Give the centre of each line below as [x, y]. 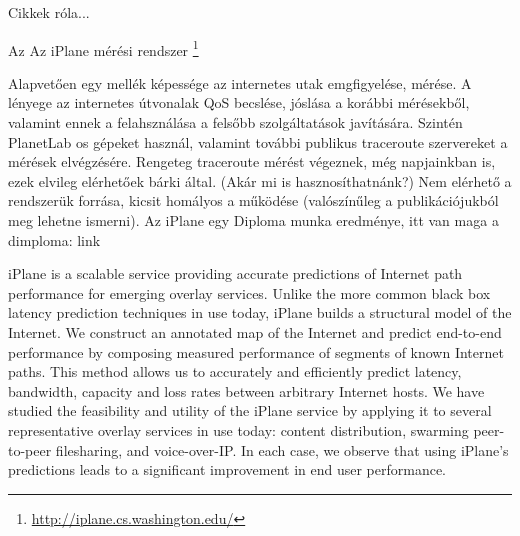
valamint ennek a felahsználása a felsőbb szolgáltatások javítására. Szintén [235, 122]
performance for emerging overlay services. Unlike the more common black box [249, 292]
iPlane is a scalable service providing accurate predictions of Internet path [235, 273]
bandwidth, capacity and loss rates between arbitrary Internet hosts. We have [246, 390]
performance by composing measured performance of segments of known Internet [256, 351]
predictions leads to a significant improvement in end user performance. [227, 469]
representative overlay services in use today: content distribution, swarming [238, 429]
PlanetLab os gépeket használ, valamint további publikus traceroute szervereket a [258, 141]
